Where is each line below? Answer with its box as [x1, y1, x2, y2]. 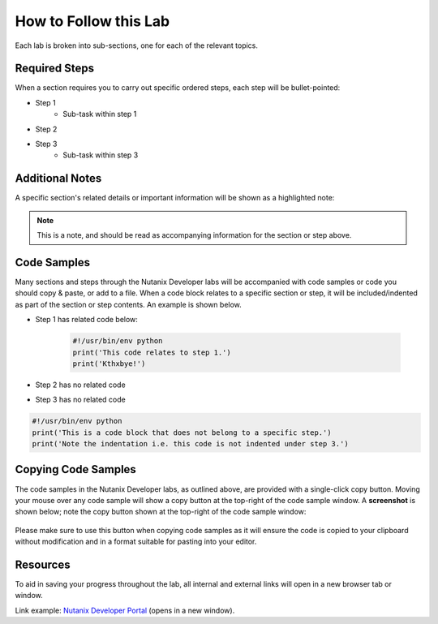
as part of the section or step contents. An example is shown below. [15, 299, 243, 309]
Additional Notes [15, 171, 102, 186]
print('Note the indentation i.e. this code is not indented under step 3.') [32, 439, 349, 449]
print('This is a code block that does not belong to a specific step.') [32, 428, 332, 437]
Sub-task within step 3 [62, 150, 139, 160]
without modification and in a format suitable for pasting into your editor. [15, 536, 257, 547]
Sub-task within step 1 [62, 110, 137, 119]
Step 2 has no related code [35, 380, 126, 389]
